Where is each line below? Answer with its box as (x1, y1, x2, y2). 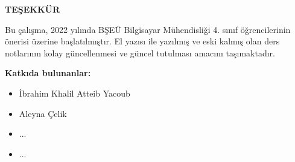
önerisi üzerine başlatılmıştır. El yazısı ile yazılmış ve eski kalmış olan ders (5, 35, 280, 47)
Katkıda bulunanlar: (5, 67, 91, 79)
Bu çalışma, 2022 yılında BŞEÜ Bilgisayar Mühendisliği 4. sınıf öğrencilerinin (5, 23, 291, 35)
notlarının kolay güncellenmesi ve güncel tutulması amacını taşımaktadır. (5, 46, 275, 59)
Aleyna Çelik (19, 107, 67, 119)
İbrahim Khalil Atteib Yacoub (19, 86, 130, 99)
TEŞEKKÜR (5, 3, 60, 15)
